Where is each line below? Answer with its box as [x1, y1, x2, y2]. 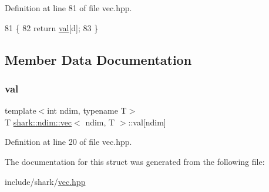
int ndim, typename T [47, 104, 127, 117]
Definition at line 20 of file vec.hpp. [5, 135, 132, 148]
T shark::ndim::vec [5, 115, 72, 128]
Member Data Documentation [5, 50, 192, 68]
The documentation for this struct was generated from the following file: [5, 155, 265, 167]
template [5, 104, 36, 117]
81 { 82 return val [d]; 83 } [5, 21, 99, 34]
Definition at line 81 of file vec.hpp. [5, 2, 132, 14]
